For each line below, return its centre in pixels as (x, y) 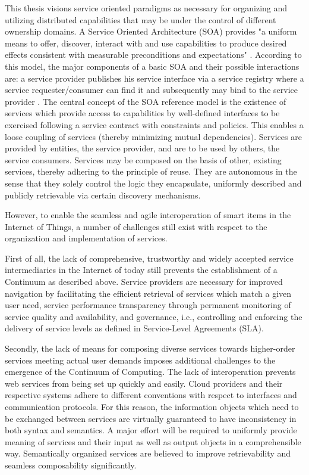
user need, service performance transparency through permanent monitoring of (148, 305)
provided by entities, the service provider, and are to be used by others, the (142, 148)
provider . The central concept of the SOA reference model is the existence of (146, 101)
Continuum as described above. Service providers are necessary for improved (144, 282)
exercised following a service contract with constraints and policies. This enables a (154, 124)
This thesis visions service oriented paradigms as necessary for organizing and (146, 8)
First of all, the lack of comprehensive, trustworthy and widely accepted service (149, 258)
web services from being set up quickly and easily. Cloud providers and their (144, 383)
